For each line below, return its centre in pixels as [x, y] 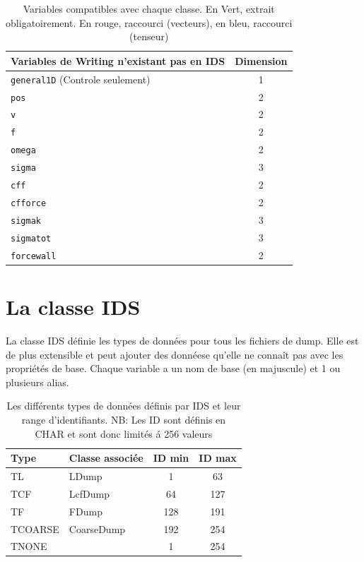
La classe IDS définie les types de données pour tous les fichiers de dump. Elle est [182, 340]
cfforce [29, 203]
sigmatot [31, 238]
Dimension [261, 60]
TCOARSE [35, 528]
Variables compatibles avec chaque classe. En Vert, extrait [149, 8]
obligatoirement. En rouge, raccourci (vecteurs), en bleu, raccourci [149, 22]
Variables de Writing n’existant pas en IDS [118, 60]
